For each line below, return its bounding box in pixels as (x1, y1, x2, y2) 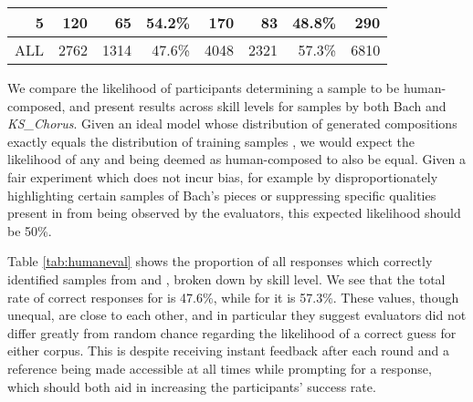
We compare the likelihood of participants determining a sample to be (7, 78, 400, 97)
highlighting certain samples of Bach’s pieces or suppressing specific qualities (7, 185, 436, 204)
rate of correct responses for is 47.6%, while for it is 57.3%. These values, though (7, 287, 459, 306)
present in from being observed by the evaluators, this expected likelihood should (7, 203, 461, 222)
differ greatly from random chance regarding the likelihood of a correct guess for (7, 323, 457, 342)
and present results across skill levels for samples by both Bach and (69, 96, 447, 115)
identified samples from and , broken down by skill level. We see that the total (7, 269, 446, 288)
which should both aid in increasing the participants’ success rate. (7, 376, 376, 396)
